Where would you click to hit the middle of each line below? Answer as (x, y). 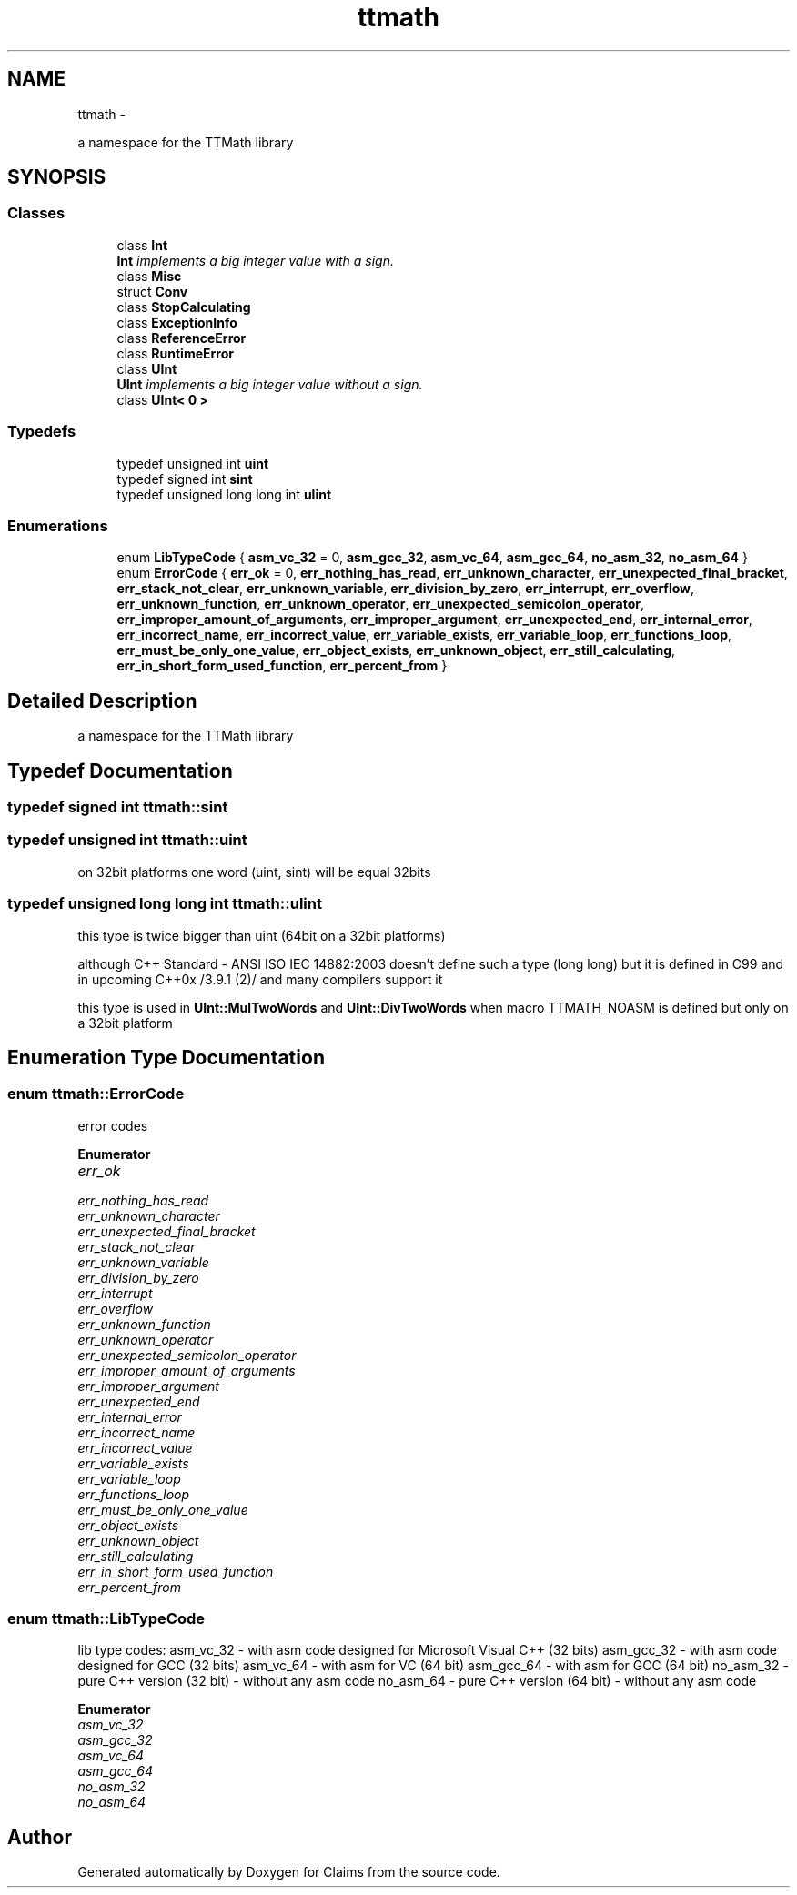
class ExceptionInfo (177, 322)
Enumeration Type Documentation (166, 1057)
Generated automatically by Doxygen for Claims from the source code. (289, 1872)
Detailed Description (102, 701)
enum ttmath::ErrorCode (96, 1094)
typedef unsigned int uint (193, 463)
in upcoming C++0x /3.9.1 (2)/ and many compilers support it (260, 979)
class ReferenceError (182, 338)
